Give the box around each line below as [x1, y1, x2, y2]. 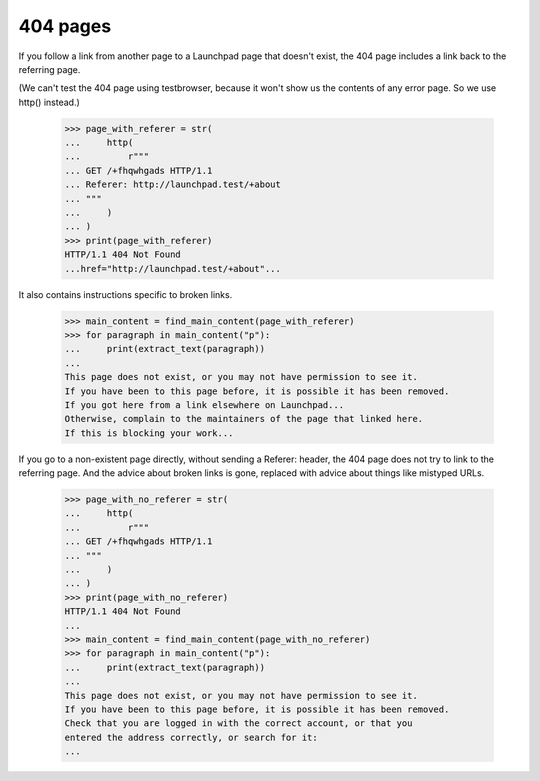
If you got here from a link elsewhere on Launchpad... [64, 399, 345, 410]
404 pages [18, 15, 112, 37]
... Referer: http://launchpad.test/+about [64, 179, 282, 190]
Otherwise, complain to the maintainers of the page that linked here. [64, 413, 424, 425]
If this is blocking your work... [64, 427, 234, 439]
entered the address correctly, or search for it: [64, 731, 319, 743]
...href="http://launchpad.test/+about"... [64, 263, 282, 274]
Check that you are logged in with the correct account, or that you [64, 718, 413, 729]
